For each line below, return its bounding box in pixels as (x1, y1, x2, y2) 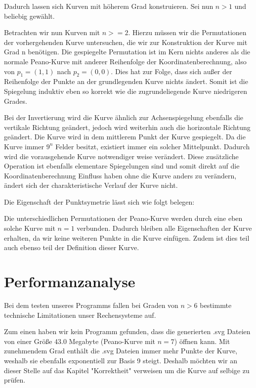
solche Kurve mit (4, 223, 55, 233)
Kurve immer (4, 141, 44, 151)
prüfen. (4, 375, 26, 385)
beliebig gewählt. (4, 10, 55, 21)
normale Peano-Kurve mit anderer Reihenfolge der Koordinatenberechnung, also (4, 56, 247, 66)
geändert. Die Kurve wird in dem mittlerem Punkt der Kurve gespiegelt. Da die (4, 131, 246, 142)
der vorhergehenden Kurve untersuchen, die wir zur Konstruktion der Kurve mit (4, 37, 248, 47)
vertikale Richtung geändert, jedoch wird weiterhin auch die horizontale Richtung (4, 122, 251, 132)
